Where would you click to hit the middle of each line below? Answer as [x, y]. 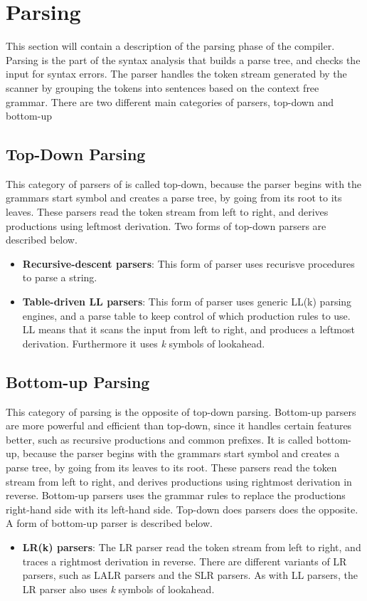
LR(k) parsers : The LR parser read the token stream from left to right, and [192, 547]
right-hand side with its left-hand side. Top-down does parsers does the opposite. [182, 509]
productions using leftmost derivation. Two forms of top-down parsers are [166, 225]
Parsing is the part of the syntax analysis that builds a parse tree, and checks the [183, 59]
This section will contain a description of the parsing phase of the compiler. [170, 46]
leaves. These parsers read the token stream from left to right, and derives [167, 212]
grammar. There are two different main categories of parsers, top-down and [170, 101]
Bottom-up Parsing [78, 381]
